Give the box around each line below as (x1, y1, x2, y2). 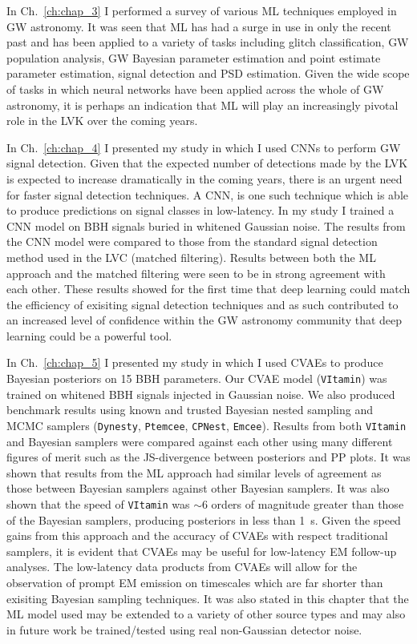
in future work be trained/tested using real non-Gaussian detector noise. (6, 621, 362, 638)
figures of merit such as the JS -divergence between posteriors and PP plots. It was (6, 449, 411, 465)
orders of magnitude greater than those (211, 495, 404, 512)
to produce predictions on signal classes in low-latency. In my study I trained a (6, 202, 395, 219)
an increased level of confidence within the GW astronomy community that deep (6, 312, 403, 328)
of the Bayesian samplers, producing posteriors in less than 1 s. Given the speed (6, 511, 401, 528)
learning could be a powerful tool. (6, 327, 172, 344)
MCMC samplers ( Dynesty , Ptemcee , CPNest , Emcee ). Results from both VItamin (6, 417, 407, 433)
